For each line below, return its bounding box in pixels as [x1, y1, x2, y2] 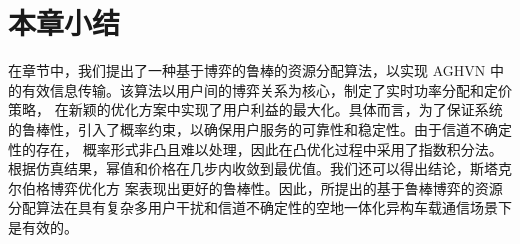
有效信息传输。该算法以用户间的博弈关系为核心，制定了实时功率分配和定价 [21, 79, 512, 100]
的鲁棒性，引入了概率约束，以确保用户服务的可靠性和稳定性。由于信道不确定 [8, 118, 512, 139]
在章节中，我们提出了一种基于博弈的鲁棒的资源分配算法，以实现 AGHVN [8, 60, 486, 81]
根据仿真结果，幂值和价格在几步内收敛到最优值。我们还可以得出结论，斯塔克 [8, 158, 512, 179]
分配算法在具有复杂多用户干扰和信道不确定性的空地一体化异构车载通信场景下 [8, 197, 512, 218]
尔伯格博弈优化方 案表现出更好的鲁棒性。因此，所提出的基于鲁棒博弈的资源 [8, 177, 503, 198]
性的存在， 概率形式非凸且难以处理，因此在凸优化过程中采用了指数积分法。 [8, 138, 503, 159]
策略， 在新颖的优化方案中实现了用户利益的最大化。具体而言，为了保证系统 [8, 99, 503, 120]
